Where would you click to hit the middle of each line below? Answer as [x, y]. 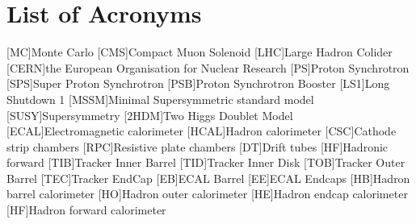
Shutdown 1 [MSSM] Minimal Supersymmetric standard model [160, 99]
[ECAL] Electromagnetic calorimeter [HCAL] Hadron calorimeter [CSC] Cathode [202, 131]
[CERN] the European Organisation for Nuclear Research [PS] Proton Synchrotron [208, 67]
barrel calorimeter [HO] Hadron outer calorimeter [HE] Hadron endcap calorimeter [207, 194]
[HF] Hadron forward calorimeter [86, 210]
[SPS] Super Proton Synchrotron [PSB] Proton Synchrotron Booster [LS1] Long [198, 83]
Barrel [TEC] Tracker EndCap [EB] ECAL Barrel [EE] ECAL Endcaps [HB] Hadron [208, 178]
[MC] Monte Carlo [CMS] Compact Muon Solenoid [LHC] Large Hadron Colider [200, 52]
